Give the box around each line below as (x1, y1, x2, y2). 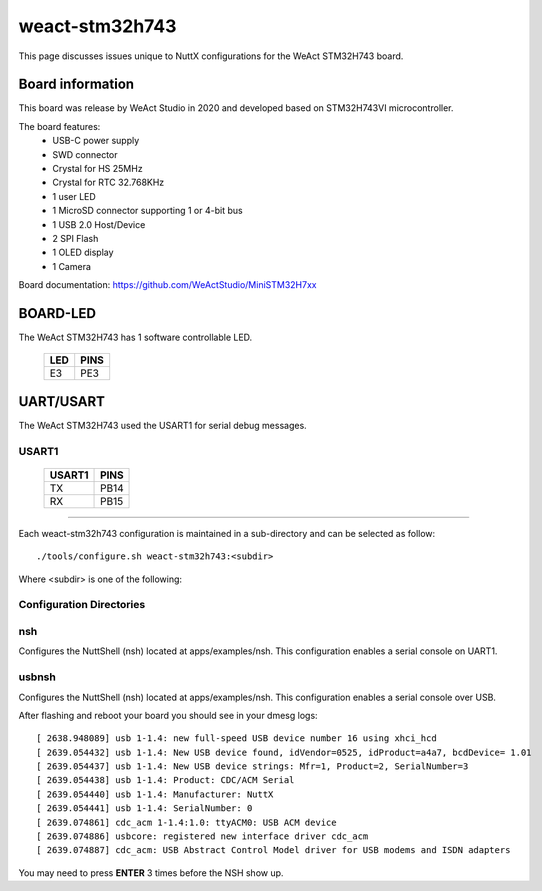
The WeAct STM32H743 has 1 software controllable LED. (18, 331, 253, 344)
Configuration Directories (18, 598, 146, 612)
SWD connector (52, 148, 119, 160)
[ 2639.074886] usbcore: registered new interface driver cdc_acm (36, 831, 369, 842)
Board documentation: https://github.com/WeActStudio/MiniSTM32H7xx (18, 279, 317, 291)
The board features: (18, 120, 101, 132)
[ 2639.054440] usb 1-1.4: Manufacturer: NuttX (36, 788, 274, 800)
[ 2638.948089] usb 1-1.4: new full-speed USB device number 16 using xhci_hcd (36, 733, 437, 744)
